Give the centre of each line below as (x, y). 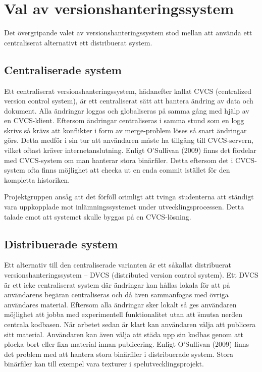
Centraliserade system (63, 69)
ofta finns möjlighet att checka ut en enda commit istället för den (129, 170)
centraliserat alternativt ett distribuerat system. (78, 42)
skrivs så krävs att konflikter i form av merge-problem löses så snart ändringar (125, 130)
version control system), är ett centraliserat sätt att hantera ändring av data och (129, 101)
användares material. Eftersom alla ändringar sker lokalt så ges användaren (120, 304)
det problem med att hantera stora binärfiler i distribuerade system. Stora (119, 354)
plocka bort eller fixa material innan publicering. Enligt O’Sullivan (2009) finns (127, 344)
